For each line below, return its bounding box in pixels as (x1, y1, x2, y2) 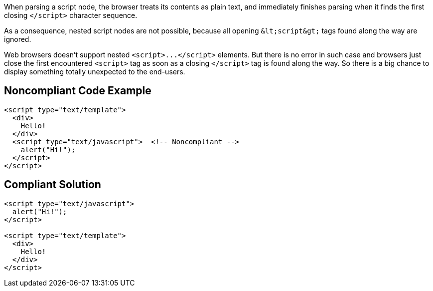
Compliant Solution (4, 178, 101, 191)
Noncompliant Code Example (4, 84, 151, 97)
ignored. (4, 35, 31, 43)
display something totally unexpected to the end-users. (4, 67, 185, 76)
